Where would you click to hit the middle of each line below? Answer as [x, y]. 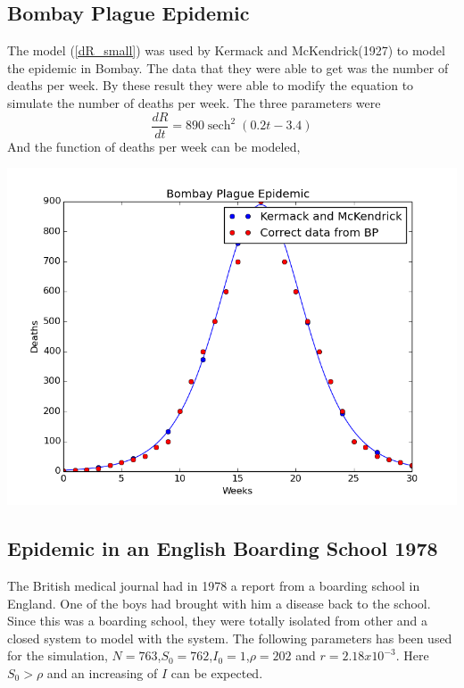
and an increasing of [102, 673]
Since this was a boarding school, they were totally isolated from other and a [218, 621]
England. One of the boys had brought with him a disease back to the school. [219, 603]
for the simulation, [58, 655]
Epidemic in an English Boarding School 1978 [223, 548]
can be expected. [217, 673]
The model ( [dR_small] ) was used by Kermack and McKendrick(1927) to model [226, 50]
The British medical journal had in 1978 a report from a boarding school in [214, 586]
